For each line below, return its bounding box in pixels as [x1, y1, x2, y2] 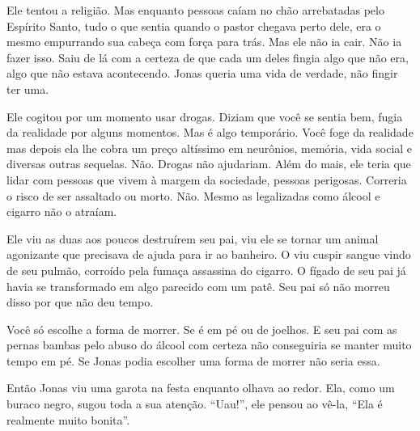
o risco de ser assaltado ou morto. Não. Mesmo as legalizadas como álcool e [6, 187, 380, 204]
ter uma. [6, 80, 49, 97]
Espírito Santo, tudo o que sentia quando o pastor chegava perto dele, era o [6, 17, 381, 34]
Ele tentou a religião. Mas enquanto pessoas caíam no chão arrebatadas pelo [6, 2, 384, 18]
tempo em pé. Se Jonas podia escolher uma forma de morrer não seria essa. [6, 352, 380, 369]
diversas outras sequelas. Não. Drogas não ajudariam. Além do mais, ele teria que [6, 155, 411, 172]
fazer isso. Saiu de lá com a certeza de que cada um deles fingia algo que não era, [6, 49, 409, 65]
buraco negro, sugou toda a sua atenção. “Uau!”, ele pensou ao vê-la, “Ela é [6, 395, 383, 412]
